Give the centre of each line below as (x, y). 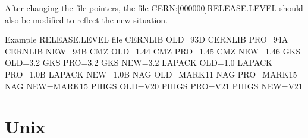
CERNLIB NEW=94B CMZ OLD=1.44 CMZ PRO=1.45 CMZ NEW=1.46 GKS (153, 51)
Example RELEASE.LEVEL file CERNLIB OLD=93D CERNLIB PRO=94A (147, 39)
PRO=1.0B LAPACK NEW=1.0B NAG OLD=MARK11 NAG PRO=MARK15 (151, 74)
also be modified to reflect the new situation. (86, 19)
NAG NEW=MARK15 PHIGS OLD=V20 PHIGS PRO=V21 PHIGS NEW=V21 (154, 86)
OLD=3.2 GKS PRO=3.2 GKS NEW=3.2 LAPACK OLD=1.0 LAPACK (139, 62)
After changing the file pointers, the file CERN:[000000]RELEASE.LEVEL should (154, 8)
